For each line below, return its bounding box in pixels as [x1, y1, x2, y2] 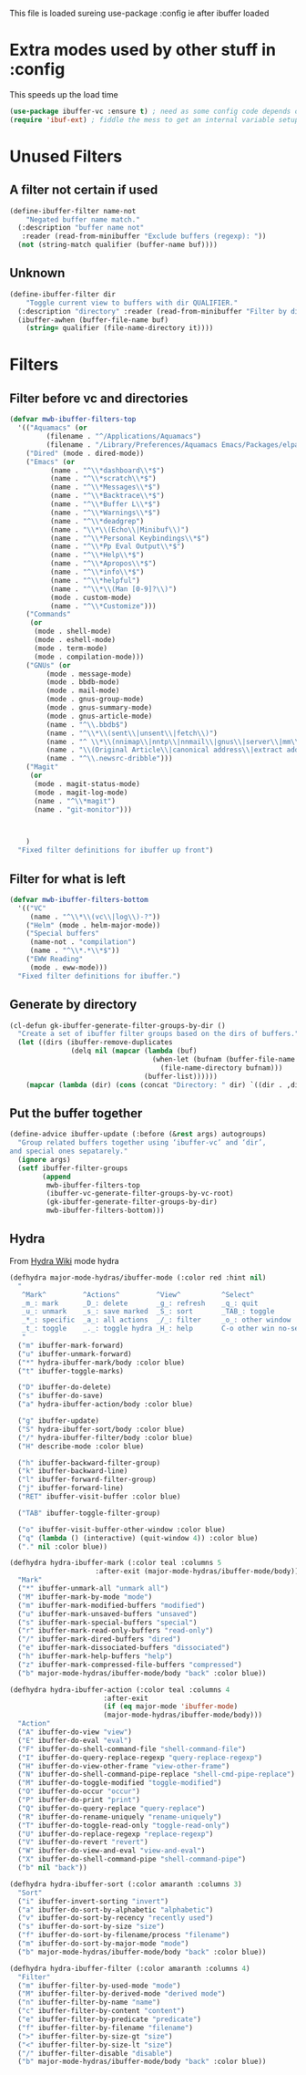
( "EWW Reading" [25, 955, 84, 964]
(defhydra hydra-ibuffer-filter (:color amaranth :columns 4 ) [9, 1964, 250, 1973]
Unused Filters [9, 146, 123, 167]
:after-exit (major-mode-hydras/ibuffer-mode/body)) [95, 1567, 300, 1576]
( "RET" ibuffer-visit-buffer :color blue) [17, 1492, 181, 1501]
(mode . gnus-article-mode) [46, 711, 153, 721]
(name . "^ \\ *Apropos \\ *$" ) [49, 559, 157, 568]
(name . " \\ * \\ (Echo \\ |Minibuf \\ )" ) [49, 524, 189, 534]
